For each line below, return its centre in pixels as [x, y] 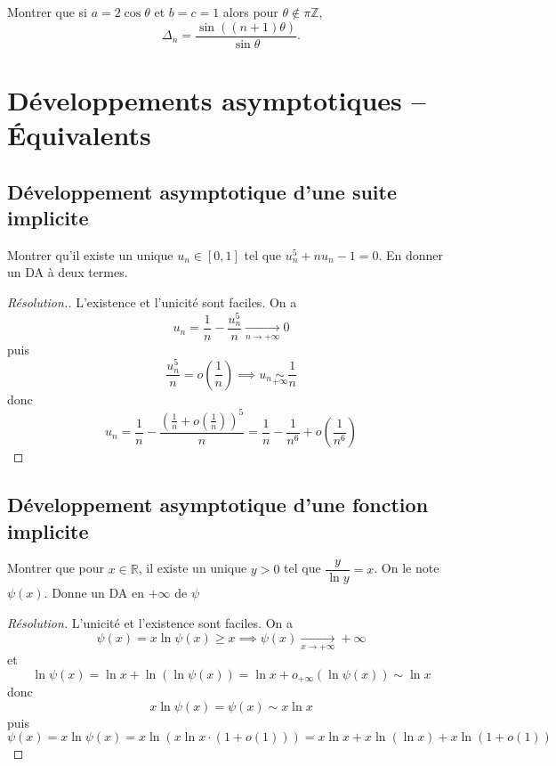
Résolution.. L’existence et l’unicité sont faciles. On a [152, 302]
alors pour [250, 12]
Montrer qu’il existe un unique [90, 254]
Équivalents [79, 135]
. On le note [407, 568]
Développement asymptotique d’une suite [202, 191]
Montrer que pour [56, 568]
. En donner [411, 254]
